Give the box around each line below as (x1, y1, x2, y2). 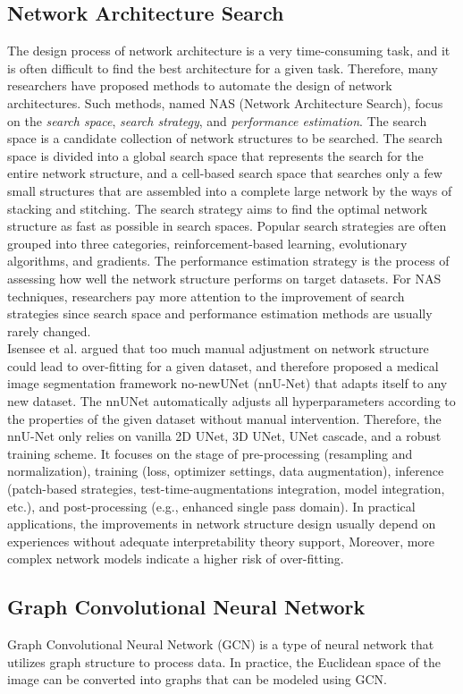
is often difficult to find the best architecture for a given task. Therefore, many (7, 58, 438, 77)
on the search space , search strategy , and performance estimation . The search (7, 111, 427, 130)
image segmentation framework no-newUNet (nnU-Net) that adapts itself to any (7, 374, 448, 393)
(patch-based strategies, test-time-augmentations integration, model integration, (7, 479, 445, 498)
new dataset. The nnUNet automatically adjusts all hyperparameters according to (7, 392, 456, 410)
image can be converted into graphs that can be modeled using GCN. (7, 670, 387, 689)
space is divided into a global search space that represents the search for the (7, 146, 424, 165)
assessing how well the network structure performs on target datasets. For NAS (7, 268, 442, 287)
